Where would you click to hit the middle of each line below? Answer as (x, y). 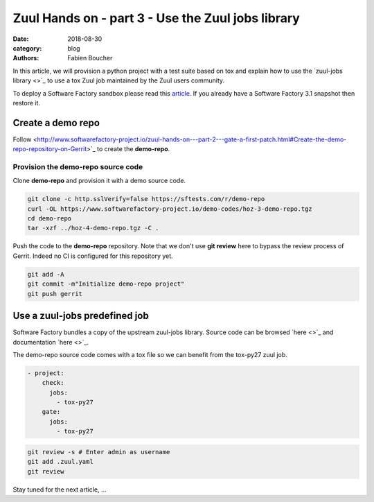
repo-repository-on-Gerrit (50, 149)
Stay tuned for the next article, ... (60, 490)
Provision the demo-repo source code (78, 166)
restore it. (27, 103)
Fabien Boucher (90, 58)
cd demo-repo (50, 219)
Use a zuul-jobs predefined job (81, 316)
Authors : (26, 58)
